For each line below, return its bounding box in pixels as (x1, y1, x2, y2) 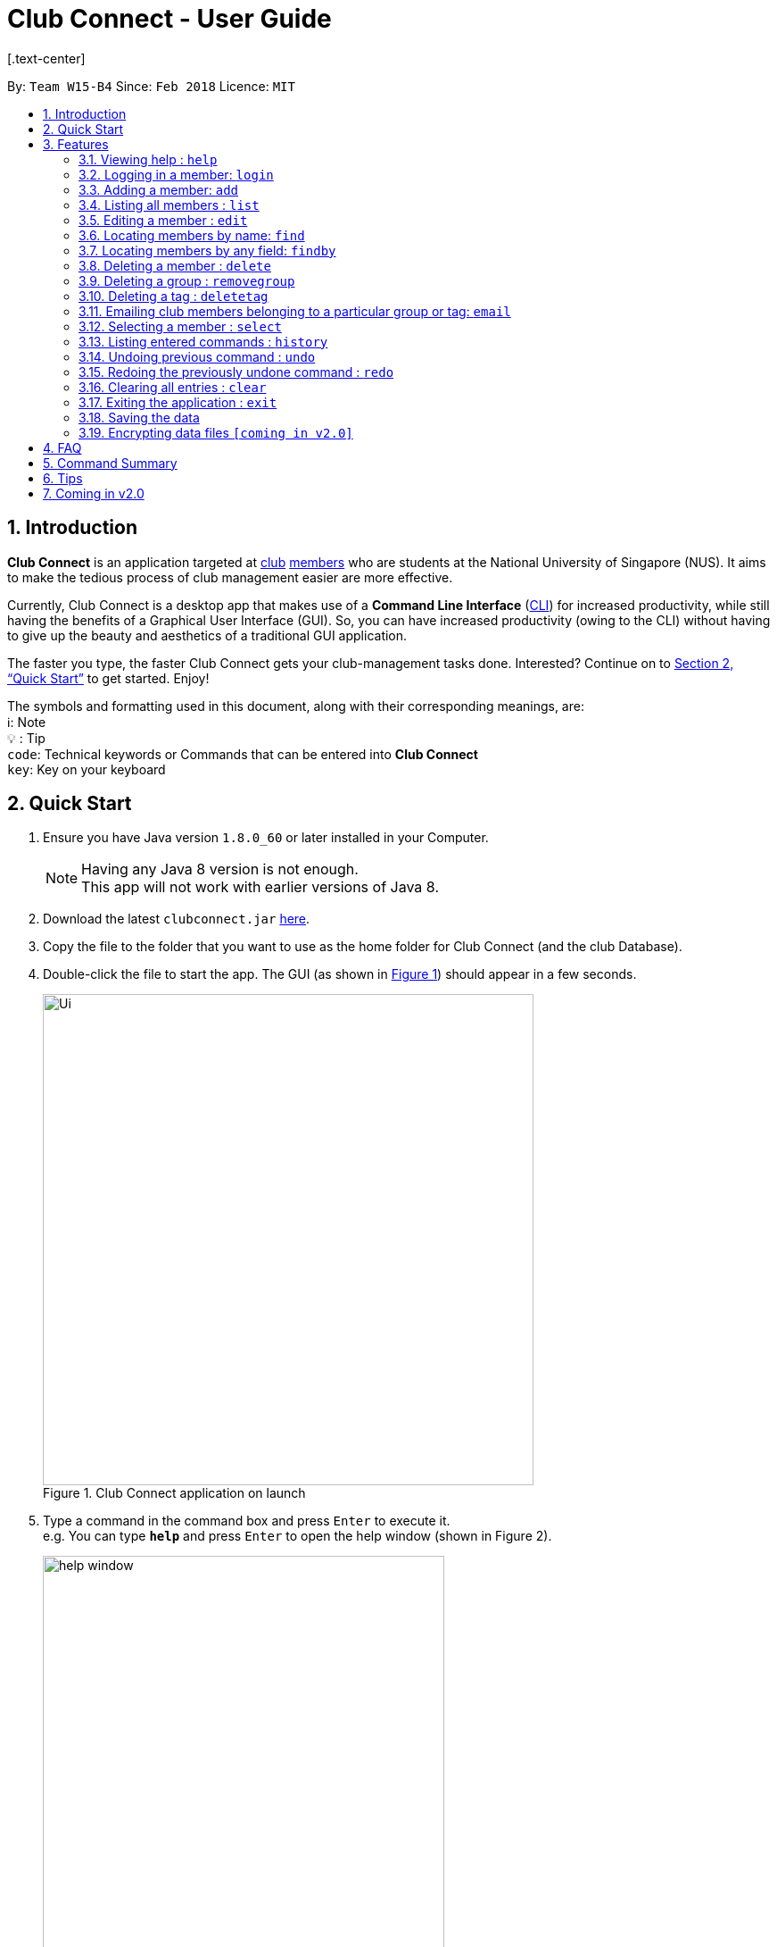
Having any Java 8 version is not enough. (81, 860, 359, 879)
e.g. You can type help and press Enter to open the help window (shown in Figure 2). (43, 1528, 552, 1544)
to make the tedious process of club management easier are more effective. (7, 569, 453, 585)
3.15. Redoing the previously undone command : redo (79, 363, 394, 380)
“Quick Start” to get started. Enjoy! (7, 670, 210, 686)
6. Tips (43, 470, 83, 486)
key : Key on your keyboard (7, 761, 166, 777)
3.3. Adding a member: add (79, 181, 239, 197)
